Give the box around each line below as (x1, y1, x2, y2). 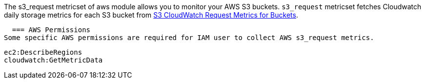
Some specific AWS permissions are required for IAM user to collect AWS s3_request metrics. (4, 34, 374, 41)
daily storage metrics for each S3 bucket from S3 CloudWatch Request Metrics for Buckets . (4, 11, 298, 19)
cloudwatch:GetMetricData (4, 56, 103, 64)
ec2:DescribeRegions (4, 48, 82, 56)
